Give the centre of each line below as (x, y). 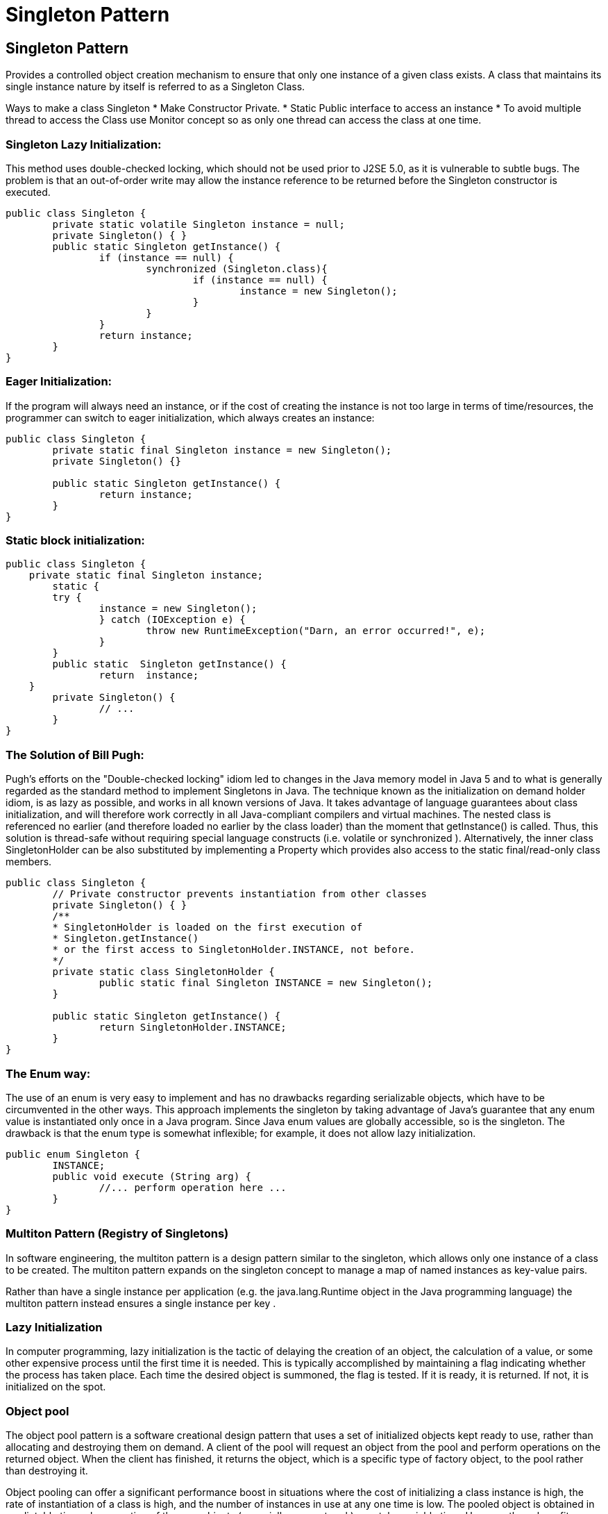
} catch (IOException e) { (172, 620)
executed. (28, 192)
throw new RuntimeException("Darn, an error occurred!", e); (316, 631)
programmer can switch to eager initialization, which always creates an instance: (190, 417)
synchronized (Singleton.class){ (237, 268)
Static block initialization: (75, 541)
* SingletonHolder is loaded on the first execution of (208, 927)
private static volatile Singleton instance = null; (199, 224)
